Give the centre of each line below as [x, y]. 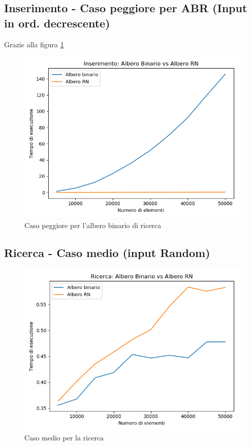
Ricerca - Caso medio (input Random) [107, 252]
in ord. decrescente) [57, 23]
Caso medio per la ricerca [64, 438]
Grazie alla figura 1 [34, 44]
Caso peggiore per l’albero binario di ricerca [93, 225]
